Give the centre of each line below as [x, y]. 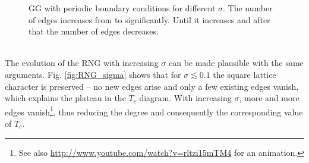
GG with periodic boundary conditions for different [122, 8]
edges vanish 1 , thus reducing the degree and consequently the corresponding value [154, 111]
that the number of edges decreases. [94, 31]
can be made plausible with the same [236, 63]
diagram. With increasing [185, 98]
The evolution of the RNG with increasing [82, 63]
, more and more [269, 98]
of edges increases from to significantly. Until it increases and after [149, 19]
